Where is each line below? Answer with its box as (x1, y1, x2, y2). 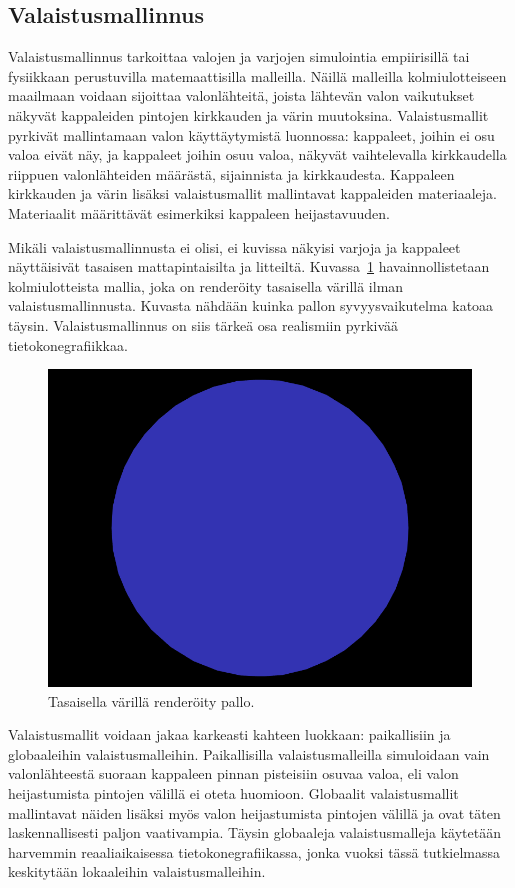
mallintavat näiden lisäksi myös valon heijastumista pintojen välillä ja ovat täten (8, 802, 501, 823)
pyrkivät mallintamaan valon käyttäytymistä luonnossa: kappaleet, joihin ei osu (8, 124, 495, 145)
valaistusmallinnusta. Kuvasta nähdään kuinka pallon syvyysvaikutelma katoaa (8, 295, 494, 316)
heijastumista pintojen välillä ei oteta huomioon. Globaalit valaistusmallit (8, 783, 459, 804)
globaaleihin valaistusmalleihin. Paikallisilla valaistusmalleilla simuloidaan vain (8, 743, 490, 764)
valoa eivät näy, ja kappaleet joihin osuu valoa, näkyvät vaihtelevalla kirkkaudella (8, 144, 507, 165)
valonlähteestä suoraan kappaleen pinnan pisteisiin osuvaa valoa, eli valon (8, 763, 459, 784)
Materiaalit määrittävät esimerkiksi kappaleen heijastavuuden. (8, 202, 390, 223)
